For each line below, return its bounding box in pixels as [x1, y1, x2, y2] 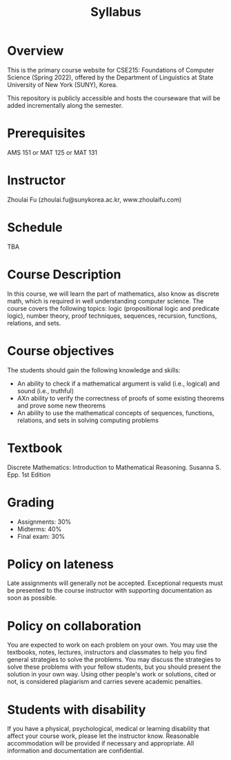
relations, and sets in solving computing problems [17, 416, 159, 424]
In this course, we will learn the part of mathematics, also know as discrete [7, 289, 219, 298]
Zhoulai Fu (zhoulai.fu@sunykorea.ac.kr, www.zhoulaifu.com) [7, 195, 182, 204]
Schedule [7, 220, 63, 235]
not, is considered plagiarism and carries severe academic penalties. [7, 678, 203, 686]
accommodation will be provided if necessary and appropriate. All [7, 739, 194, 748]
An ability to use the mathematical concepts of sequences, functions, [17, 408, 214, 417]
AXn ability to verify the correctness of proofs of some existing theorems [17, 394, 225, 402]
